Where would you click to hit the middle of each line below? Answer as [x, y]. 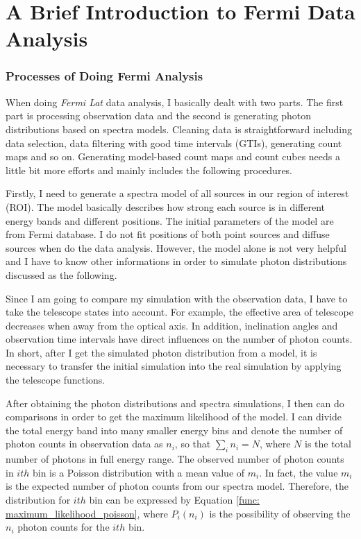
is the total [328, 444]
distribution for [38, 500]
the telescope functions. [56, 380]
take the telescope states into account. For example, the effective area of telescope [179, 312]
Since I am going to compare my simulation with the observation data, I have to [177, 298]
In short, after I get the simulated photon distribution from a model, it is [161, 352]
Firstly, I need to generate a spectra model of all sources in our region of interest [177, 193]
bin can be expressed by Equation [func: [174, 500]
